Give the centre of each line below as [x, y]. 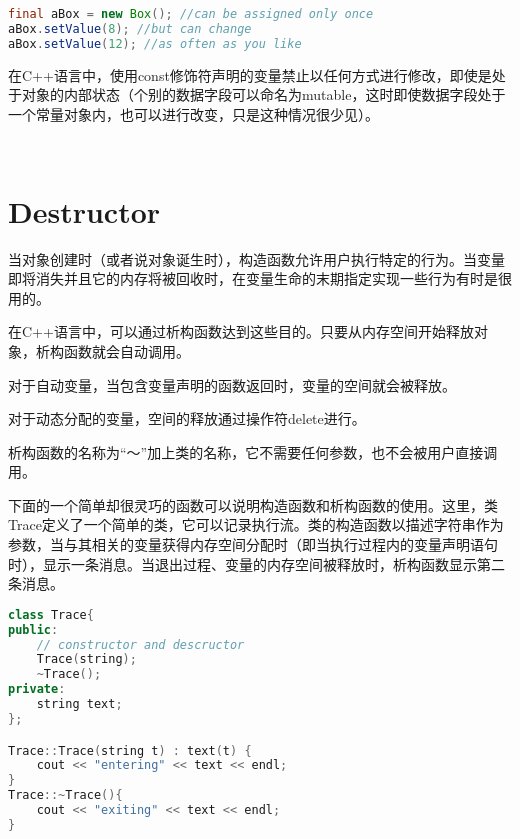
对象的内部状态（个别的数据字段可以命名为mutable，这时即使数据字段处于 [263, 94]
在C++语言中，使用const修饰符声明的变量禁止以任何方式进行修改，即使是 [250, 74]
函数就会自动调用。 [126, 350]
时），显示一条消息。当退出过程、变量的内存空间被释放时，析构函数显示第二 [256, 563]
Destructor [84, 210]
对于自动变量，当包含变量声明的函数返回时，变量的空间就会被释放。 [232, 384]
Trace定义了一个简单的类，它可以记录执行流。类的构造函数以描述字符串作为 [256, 524]
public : [33, 629]
